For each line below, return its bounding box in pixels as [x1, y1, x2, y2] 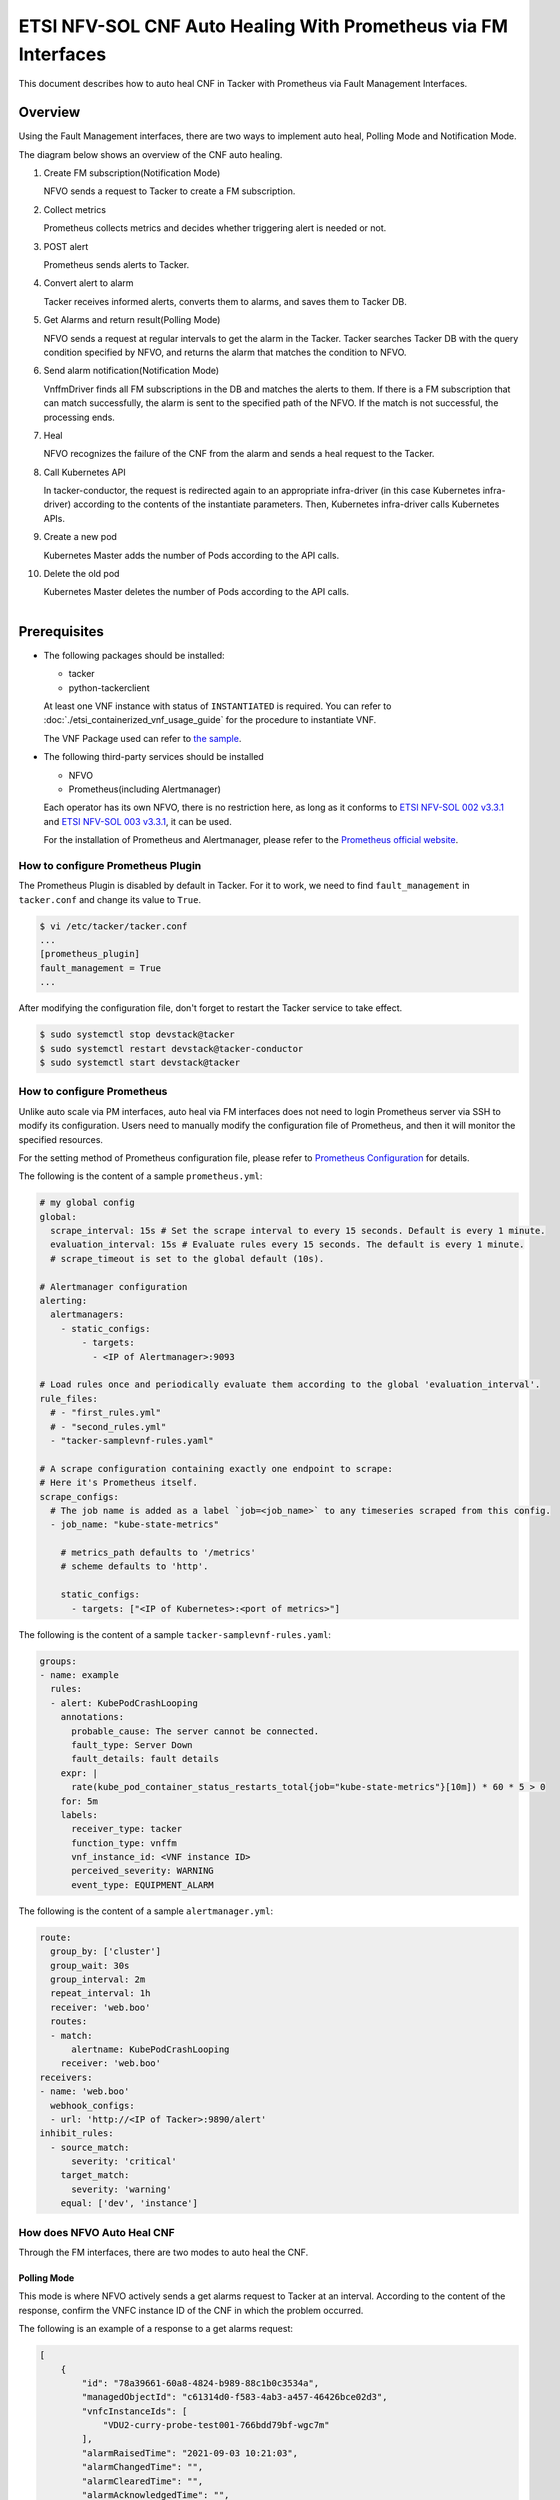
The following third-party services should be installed [43, 751, 264, 763]
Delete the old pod [43, 568, 120, 580]
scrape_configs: [39, 1491, 120, 1502]
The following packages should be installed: [43, 649, 225, 661]
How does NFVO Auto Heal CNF [18, 2225, 175, 2239]
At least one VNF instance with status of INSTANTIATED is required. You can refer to [43, 700, 392, 712]
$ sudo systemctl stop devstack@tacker [39, 1029, 235, 1040]
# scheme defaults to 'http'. [60, 1561, 209, 1572]
